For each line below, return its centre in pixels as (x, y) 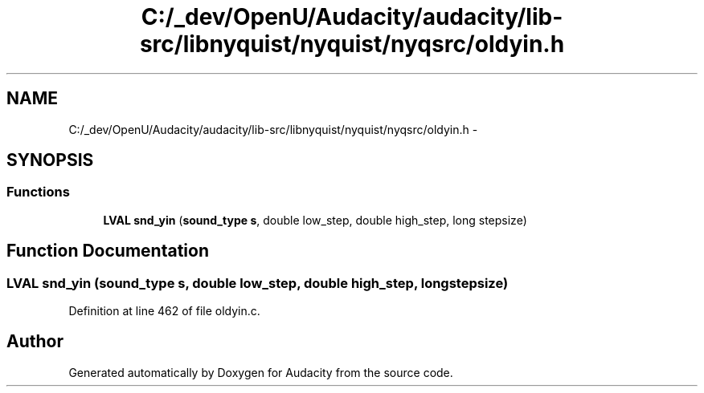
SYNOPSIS (50, 160)
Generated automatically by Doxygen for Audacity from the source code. (261, 372)
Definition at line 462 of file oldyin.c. (164, 311)
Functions (38, 192)
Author (35, 342)
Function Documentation (108, 251)
